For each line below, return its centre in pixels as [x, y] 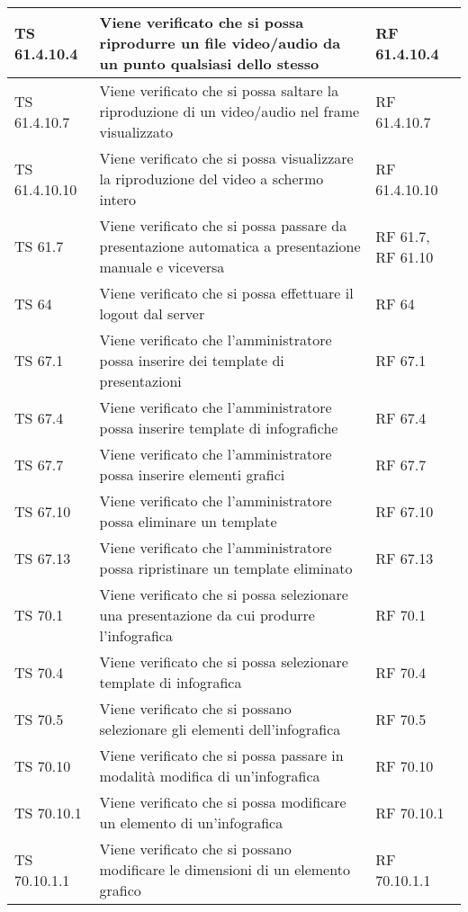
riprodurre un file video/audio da [220, 43]
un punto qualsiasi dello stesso [209, 63]
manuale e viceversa [162, 267]
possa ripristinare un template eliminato [226, 568]
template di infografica [171, 682]
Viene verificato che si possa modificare [223, 802]
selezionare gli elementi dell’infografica [220, 729]
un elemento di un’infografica [191, 823]
